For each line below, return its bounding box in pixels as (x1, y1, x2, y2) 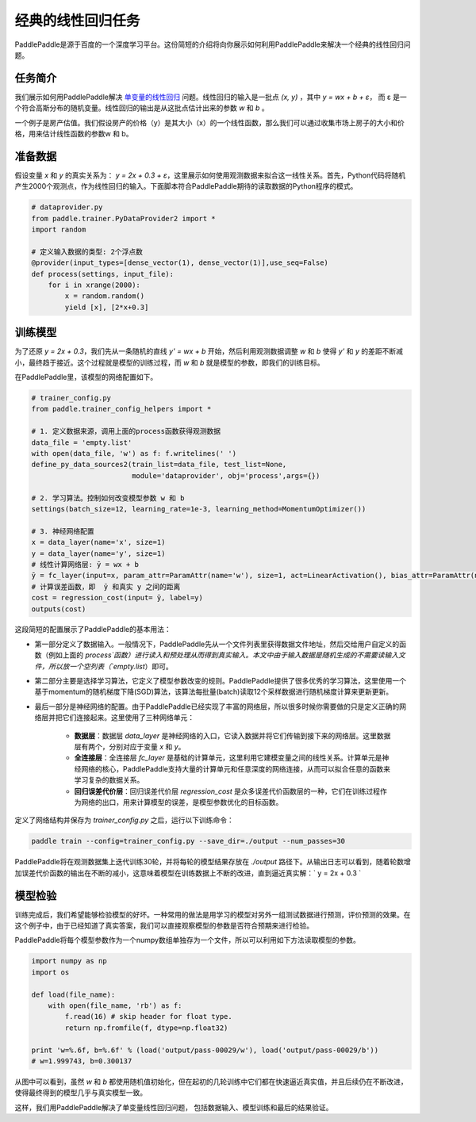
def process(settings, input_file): (31, 270, 175, 278)
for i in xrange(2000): (48, 281, 140, 289)
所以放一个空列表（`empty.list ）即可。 (48, 661, 174, 671)
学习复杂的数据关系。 (74, 775, 144, 785)
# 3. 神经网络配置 (31, 527, 94, 535)
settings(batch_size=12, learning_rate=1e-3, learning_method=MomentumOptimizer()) (31, 504, 367, 513)
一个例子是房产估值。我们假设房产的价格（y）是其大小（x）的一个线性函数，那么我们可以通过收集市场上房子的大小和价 (14, 117, 405, 127)
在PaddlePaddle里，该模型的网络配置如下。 (14, 373, 158, 382)
